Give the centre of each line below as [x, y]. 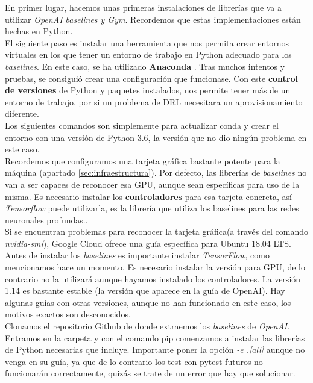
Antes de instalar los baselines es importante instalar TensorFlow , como [137, 255]
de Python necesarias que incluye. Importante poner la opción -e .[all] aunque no [155, 350]
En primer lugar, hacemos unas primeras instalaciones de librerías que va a [144, 7]
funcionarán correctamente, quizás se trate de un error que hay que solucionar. [150, 373]
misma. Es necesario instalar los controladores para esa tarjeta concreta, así [148, 196]
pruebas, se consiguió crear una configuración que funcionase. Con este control [151, 78]
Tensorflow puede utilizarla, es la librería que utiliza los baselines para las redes [152, 208]
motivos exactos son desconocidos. [68, 314]
